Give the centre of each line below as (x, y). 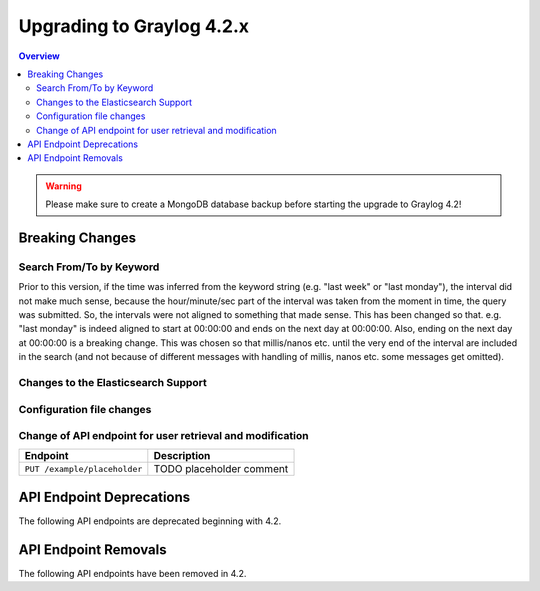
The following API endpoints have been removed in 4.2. (132, 573)
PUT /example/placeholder (83, 468)
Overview (39, 56)
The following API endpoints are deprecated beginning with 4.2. (150, 521)
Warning (63, 186)
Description (182, 456)
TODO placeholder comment (221, 469)
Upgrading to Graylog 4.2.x (134, 26)
